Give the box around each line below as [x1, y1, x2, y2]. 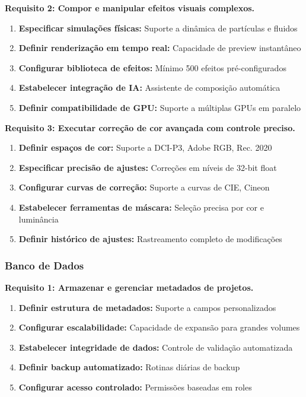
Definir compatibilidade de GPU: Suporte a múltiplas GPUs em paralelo [18, 101, 301, 113]
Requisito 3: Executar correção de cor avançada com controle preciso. [5, 121, 295, 134]
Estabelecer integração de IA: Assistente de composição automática [18, 81, 280, 94]
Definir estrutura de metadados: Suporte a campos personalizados [18, 301, 276, 313]
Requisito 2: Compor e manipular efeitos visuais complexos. [5, 2, 255, 14]
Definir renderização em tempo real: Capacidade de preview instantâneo [18, 42, 301, 54]
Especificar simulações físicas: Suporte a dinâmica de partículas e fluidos [18, 21, 298, 34]
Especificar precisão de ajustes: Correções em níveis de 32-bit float [18, 161, 277, 173]
